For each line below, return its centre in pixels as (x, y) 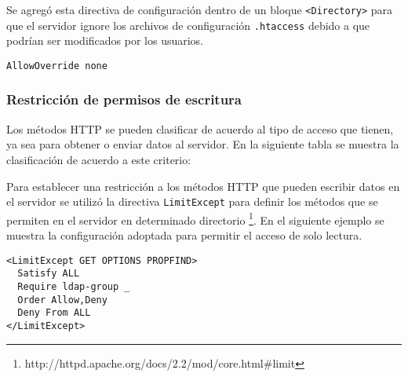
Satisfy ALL (49, 274)
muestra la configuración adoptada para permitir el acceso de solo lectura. (184, 235)
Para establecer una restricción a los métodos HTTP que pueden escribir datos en (203, 186)
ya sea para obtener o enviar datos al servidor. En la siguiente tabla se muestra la (203, 144)
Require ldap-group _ (74, 286)
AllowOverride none (57, 66)
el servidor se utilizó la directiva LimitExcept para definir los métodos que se (192, 201)
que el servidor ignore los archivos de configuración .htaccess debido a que (188, 25)
